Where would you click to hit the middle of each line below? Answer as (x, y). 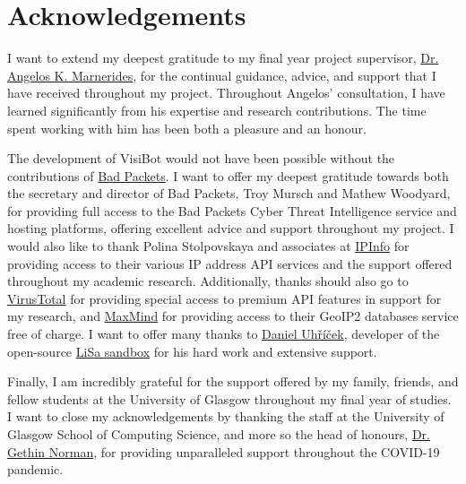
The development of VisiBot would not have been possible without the (201, 158)
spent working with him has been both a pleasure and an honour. (187, 128)
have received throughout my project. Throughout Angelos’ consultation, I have (226, 93)
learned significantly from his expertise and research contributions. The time (217, 110)
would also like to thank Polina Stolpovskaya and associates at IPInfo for (208, 246)
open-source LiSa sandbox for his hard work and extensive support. (192, 351)
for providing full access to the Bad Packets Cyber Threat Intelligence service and (232, 210)
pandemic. (35, 469)
